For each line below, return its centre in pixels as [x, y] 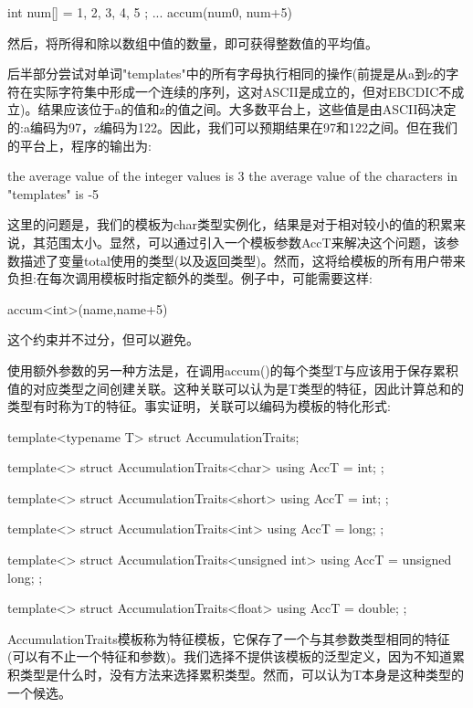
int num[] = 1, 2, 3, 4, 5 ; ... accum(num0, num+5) [150, 12]
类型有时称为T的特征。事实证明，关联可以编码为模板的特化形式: [199, 406]
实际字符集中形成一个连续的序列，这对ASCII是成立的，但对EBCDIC [236, 91]
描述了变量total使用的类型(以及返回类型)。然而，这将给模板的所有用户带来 [242, 260]
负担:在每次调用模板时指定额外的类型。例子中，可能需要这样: [190, 278]
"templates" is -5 [53, 193]
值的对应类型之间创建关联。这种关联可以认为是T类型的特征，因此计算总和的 [236, 388]
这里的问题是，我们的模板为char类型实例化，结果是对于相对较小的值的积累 [231, 224]
